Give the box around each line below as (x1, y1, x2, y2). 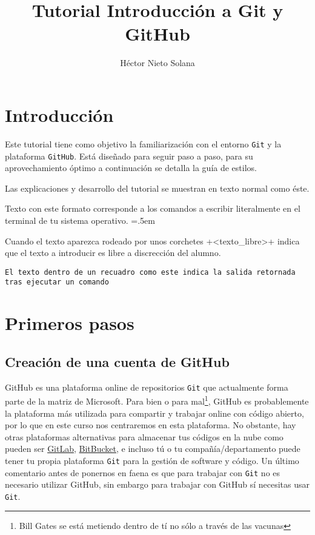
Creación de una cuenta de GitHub (5, 352, 230, 371)
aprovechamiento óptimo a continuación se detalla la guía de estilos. (5, 161, 257, 174)
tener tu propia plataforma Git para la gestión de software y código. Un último (5, 454, 299, 466)
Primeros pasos (5, 311, 134, 335)
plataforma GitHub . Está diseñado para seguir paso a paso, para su (5, 149, 253, 162)
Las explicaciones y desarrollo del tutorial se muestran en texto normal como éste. (5, 181, 310, 194)
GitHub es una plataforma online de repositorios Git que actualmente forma (5, 380, 288, 393)
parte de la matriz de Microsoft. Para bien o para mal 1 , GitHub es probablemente (5, 393, 309, 407)
